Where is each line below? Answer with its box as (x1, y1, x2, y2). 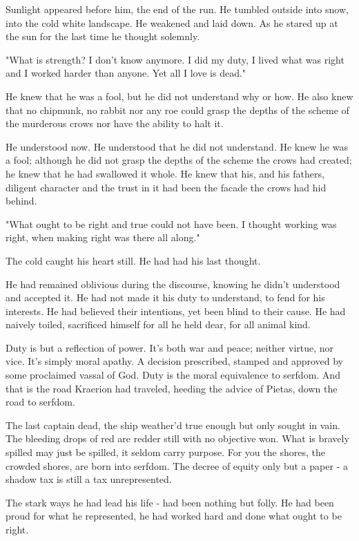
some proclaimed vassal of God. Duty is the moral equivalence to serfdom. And (6, 368, 340, 382)
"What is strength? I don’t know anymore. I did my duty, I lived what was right (6, 52, 345, 66)
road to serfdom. (6, 395, 75, 409)
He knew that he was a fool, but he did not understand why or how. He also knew (6, 88, 353, 103)
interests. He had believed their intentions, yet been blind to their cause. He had (6, 303, 346, 318)
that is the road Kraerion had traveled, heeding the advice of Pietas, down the (6, 381, 338, 395)
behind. (6, 193, 37, 208)
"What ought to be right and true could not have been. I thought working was (6, 216, 337, 231)
